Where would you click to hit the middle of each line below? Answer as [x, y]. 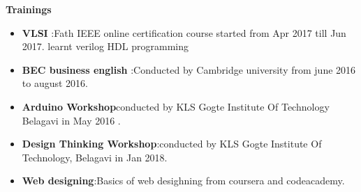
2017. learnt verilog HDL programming [105, 46]
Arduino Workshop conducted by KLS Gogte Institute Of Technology [176, 106]
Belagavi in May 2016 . [71, 120]
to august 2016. [55, 83]
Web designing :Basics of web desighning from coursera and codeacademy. [183, 181]
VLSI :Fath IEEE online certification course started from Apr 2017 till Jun [184, 32]
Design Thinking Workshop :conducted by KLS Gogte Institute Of [172, 144]
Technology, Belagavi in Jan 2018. [95, 157]
